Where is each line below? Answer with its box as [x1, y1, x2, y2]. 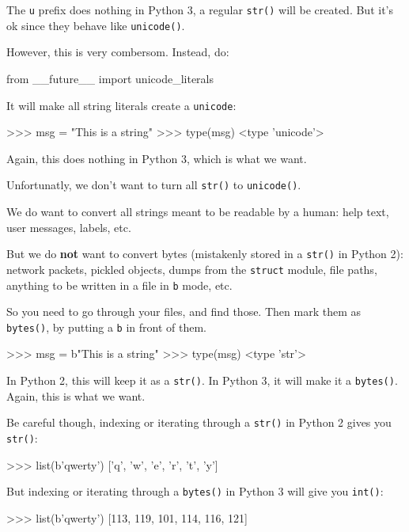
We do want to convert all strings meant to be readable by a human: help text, [6, 203, 389, 219]
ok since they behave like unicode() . [6, 17, 185, 33]
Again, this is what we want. [6, 387, 146, 404]
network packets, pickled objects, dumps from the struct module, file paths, [6, 260, 377, 277]
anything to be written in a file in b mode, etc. [6, 276, 233, 293]
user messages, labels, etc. [6, 218, 131, 235]
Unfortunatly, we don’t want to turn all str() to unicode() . [6, 177, 301, 193]
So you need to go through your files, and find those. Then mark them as [6, 303, 361, 320]
